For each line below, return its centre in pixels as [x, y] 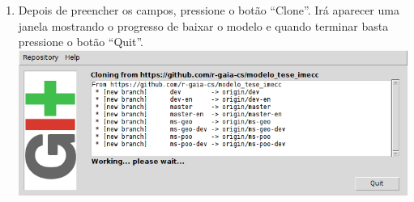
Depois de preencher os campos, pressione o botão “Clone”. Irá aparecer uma [209, 10]
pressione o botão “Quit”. [81, 42]
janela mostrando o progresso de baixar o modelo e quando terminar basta [203, 25]
